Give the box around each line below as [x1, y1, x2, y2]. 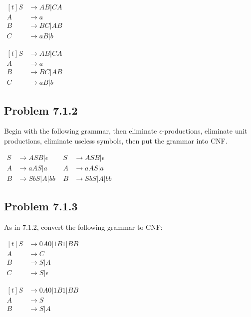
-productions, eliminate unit [162, 126, 248, 136]
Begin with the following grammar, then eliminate [4, 126, 157, 136]
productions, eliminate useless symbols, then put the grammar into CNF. [4, 136, 228, 146]
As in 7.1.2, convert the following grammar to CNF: [4, 221, 163, 232]
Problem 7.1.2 [4, 102, 78, 118]
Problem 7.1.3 [4, 198, 78, 214]
